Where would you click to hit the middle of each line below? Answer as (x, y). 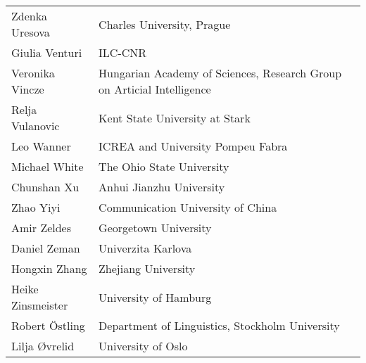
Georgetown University (155, 228)
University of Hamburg (155, 297)
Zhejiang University (147, 268)
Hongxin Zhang (49, 268)
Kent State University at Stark (175, 117)
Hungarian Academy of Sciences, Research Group (220, 73)
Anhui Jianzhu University (162, 187)
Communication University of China (188, 207)
